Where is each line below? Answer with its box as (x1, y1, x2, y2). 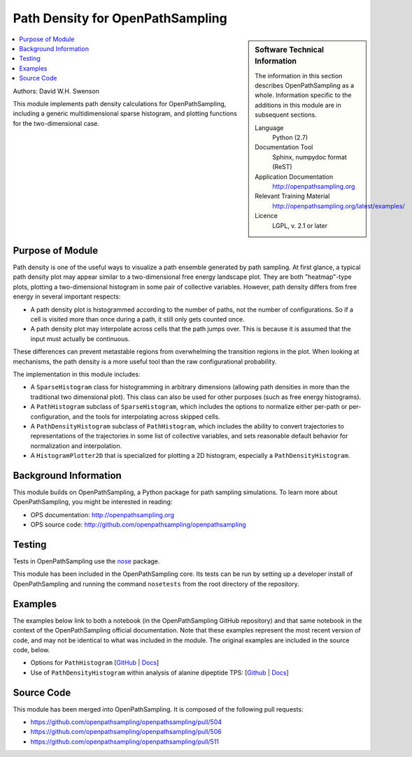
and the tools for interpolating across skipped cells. (72, 412, 220, 421)
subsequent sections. (255, 110, 318, 119)
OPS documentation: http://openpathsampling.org (30, 510, 175, 519)
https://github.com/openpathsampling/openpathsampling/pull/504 (30, 717, 222, 726)
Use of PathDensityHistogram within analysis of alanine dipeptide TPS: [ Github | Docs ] (30, 668, 290, 677)
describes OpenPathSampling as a (255, 81, 355, 90)
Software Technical (255, 45, 325, 55)
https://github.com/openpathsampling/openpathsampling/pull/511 (30, 737, 220, 746)
